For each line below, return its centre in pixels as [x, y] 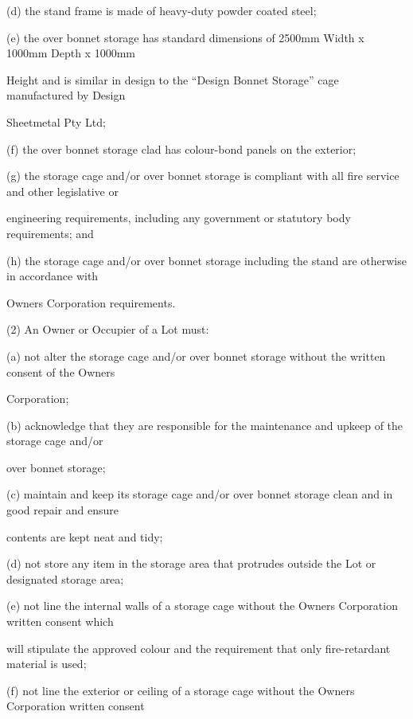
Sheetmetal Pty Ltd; [56, 121]
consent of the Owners [61, 371]
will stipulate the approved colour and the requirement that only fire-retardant [199, 648]
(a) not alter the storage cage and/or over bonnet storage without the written [196, 356]
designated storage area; [65, 578]
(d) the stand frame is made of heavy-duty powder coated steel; [162, 10]
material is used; [47, 664]
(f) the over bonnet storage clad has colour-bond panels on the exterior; [181, 148]
